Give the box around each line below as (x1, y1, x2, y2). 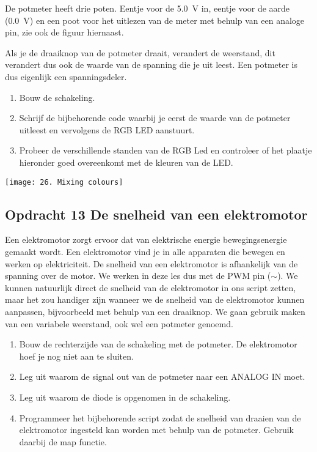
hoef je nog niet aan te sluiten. (19, 349, 134, 362)
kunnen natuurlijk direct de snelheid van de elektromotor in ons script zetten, (5, 281, 296, 294)
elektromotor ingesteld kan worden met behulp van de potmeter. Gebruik (19, 423, 294, 436)
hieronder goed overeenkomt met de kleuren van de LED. (19, 155, 233, 168)
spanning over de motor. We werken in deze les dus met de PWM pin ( (5, 269, 271, 282)
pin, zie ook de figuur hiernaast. (5, 26, 124, 39)
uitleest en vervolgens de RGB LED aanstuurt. (19, 123, 195, 136)
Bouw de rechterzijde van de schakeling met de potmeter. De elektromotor (19, 338, 297, 350)
